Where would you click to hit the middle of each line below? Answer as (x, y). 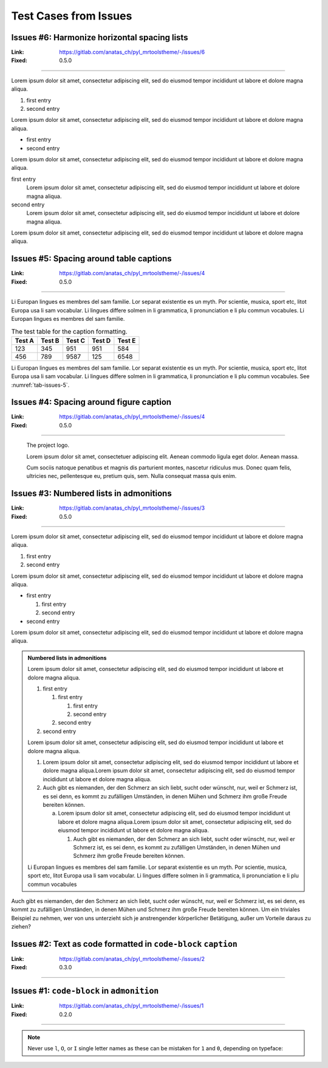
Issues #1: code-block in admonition (85, 991)
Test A (25, 340)
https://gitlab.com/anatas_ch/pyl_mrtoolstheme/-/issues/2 (132, 958)
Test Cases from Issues (72, 16)
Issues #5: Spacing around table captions (92, 259)
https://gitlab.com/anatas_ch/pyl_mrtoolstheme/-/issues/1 (132, 1006)
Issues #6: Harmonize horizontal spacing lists (100, 37)
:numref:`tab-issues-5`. (40, 385)
